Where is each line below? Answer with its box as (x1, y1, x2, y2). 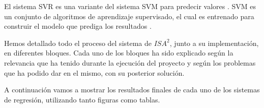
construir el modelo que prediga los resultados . (4, 21, 152, 31)
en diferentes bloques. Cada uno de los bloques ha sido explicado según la (4, 47, 233, 58)
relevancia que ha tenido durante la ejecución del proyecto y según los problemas (4, 57, 256, 68)
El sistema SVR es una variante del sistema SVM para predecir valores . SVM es (4, 1, 256, 11)
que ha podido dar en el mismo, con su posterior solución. (4, 67, 185, 78)
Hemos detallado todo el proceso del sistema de (4, 37, 152, 48)
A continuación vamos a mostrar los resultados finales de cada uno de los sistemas (4, 84, 260, 95)
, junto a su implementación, (169, 37, 259, 48)
